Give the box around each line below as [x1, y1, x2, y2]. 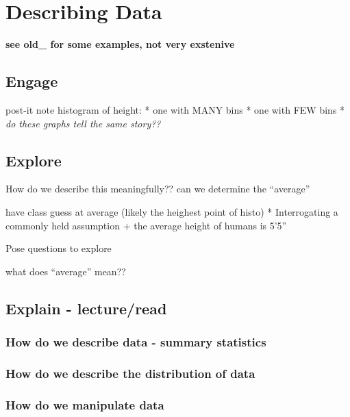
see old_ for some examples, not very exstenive [5, 37, 235, 51]
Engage [5, 71, 58, 92]
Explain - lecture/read [5, 297, 167, 318]
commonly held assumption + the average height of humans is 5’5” [5, 218, 287, 232]
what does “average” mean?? [5, 264, 126, 278]
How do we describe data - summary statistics [5, 333, 266, 350]
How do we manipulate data [5, 396, 164, 413]
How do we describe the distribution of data [5, 364, 255, 381]
